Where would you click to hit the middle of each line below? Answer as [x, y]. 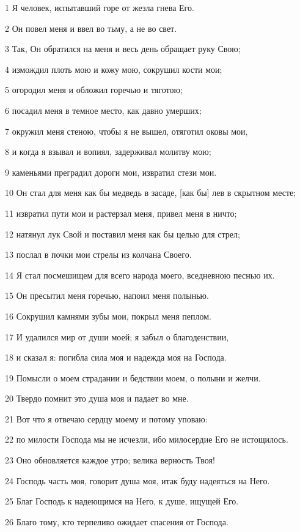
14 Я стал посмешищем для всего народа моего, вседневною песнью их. [140, 275]
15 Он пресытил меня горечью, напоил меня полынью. [107, 295]
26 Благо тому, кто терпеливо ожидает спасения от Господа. [117, 521]
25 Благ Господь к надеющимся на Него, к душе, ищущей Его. [122, 501]
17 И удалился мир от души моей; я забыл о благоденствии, [117, 336]
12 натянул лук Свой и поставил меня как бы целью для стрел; [123, 234]
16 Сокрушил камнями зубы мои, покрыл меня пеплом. [108, 316]
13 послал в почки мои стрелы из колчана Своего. [98, 254]
